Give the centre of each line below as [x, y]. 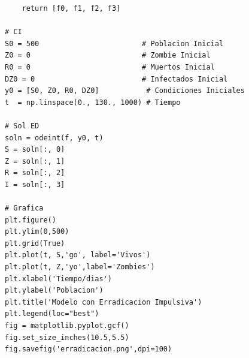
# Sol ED [22, 126]
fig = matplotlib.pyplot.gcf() [67, 326]
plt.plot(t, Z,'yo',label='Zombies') [80, 267]
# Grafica [24, 208]
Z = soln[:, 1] [35, 161]
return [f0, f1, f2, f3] [71, 8]
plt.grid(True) [35, 243]
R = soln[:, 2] [35, 173]
